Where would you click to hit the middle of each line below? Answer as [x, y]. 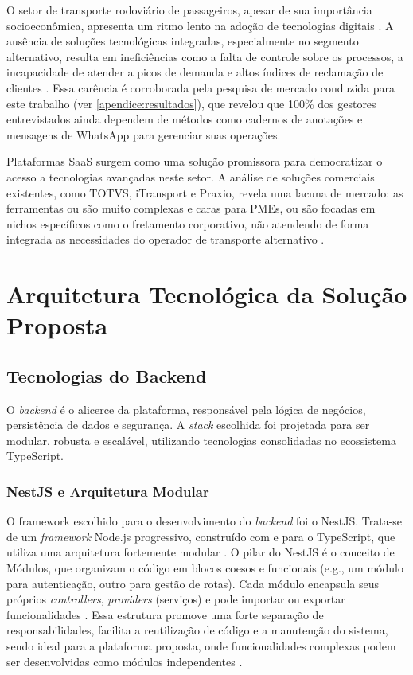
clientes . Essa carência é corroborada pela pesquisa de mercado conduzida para [201, 87]
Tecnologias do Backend [107, 375]
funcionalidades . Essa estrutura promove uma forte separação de [165, 614]
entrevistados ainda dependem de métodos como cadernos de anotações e [185, 119]
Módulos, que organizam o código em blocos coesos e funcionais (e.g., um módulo [205, 568]
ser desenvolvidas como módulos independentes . [125, 661]
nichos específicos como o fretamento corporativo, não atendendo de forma [188, 223]
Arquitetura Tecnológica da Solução [207, 294]
